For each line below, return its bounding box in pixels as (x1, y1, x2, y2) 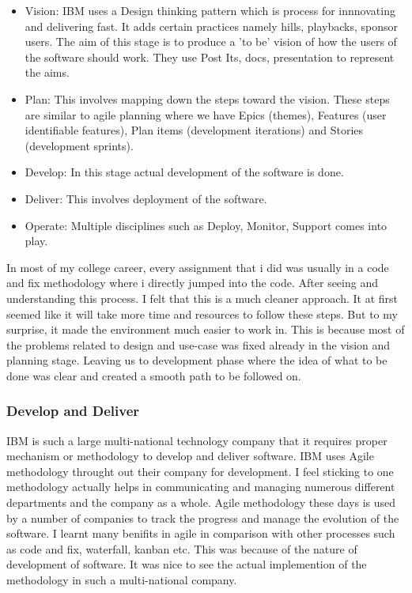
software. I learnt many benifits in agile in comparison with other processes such (6, 525, 395, 542)
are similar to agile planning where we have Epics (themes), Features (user (25, 106, 387, 123)
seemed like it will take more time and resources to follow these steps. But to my (6, 305, 398, 322)
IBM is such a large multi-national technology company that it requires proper (6, 432, 387, 448)
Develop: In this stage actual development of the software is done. (25, 164, 344, 180)
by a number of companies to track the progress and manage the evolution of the (6, 509, 399, 526)
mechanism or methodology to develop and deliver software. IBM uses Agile (6, 448, 374, 464)
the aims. (25, 64, 70, 81)
